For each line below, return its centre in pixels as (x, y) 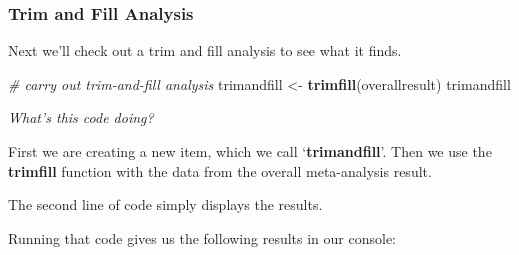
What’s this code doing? (81, 117)
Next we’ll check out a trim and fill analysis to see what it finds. (205, 50)
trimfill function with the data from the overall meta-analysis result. (220, 170)
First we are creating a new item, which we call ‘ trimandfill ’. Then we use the (250, 151)
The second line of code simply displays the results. (165, 204)
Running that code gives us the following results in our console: (202, 237)
